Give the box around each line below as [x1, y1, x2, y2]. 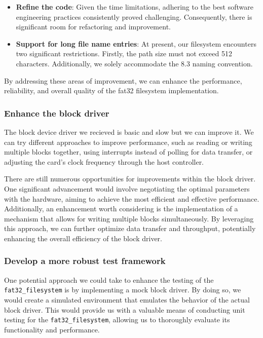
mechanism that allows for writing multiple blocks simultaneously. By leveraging [4, 213, 254, 223]
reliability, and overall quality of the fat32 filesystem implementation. [4, 85, 219, 96]
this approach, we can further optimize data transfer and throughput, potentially [4, 223, 256, 234]
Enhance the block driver [4, 106, 109, 119]
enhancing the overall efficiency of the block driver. [4, 233, 163, 243]
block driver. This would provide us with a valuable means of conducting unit [4, 304, 245, 315]
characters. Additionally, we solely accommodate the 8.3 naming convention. [16, 58, 253, 68]
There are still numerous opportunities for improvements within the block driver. [4, 173, 256, 184]
